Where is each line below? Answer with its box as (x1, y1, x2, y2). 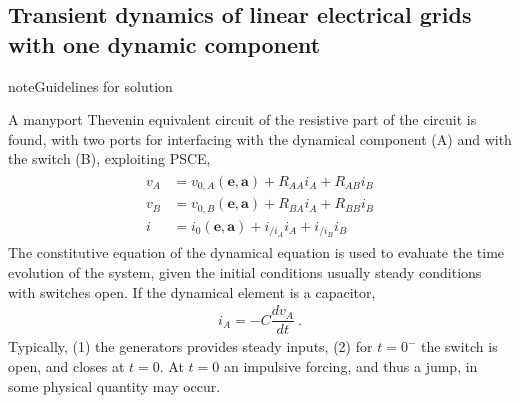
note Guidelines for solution (8, 75, 173, 96)
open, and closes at (8, 355, 125, 376)
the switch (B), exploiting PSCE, (8, 148, 211, 169)
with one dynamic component (8, 28, 321, 59)
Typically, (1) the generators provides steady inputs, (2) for (8, 336, 373, 357)
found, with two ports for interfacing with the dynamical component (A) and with (8, 128, 512, 149)
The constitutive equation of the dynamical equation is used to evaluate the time (8, 242, 505, 263)
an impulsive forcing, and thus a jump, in (223, 355, 478, 376)
